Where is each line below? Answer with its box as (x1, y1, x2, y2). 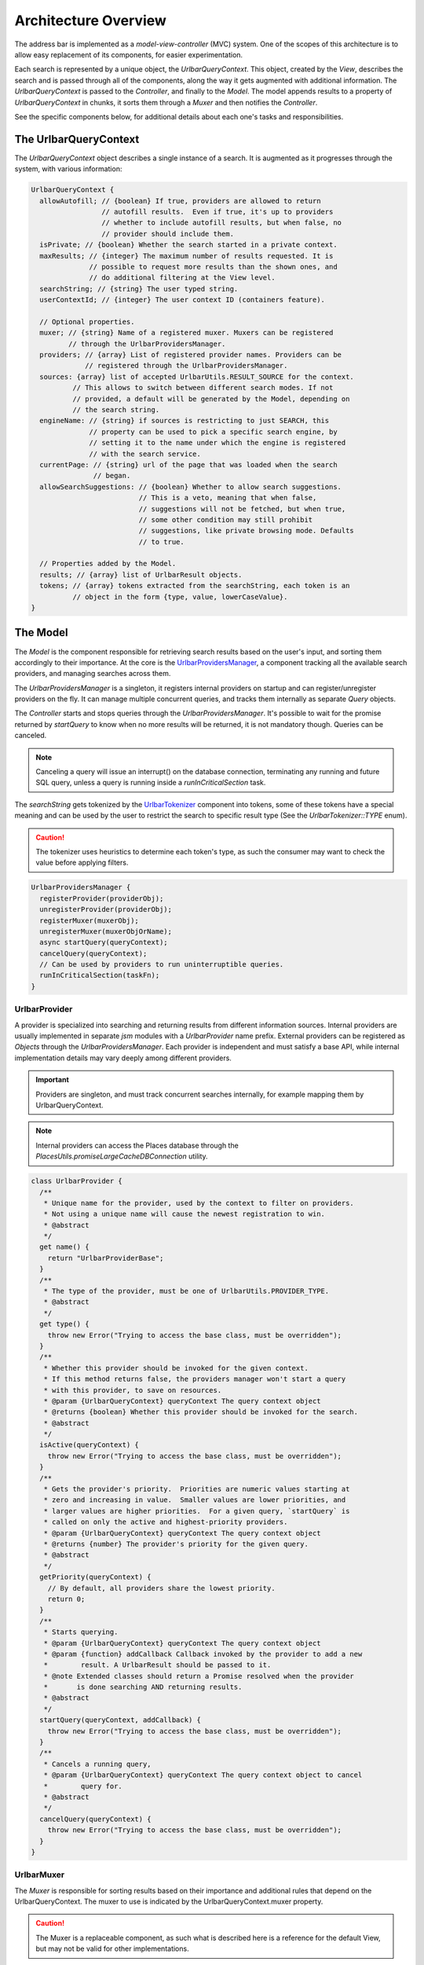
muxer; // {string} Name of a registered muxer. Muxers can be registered (39, 329, 334, 337)
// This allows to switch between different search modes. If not (71, 384, 334, 392)
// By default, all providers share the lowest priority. (47, 1584, 276, 1592)
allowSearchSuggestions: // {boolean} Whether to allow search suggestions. (39, 482, 342, 491)
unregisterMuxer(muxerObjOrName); (39, 927, 173, 935)
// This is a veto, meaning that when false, (138, 494, 317, 502)
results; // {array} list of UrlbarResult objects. (39, 570, 243, 579)
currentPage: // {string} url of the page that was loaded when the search (39, 460, 338, 469)
